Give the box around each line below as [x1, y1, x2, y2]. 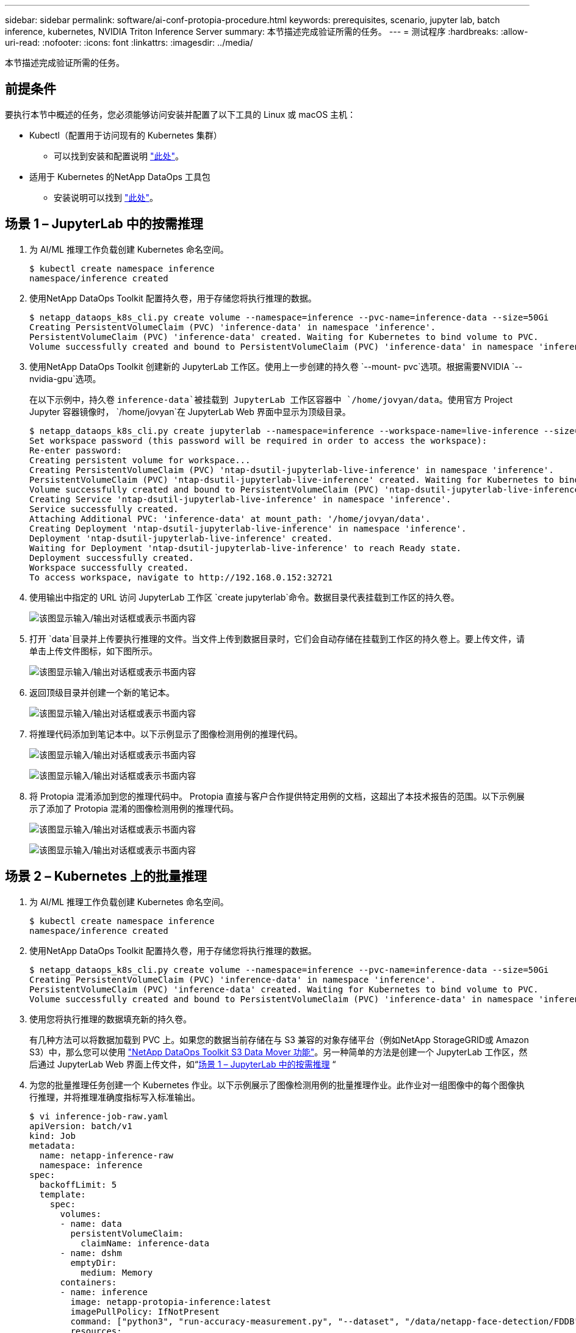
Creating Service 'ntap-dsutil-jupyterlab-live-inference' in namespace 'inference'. [29, 494, 452, 504]
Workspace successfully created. [29, 562, 189, 573]
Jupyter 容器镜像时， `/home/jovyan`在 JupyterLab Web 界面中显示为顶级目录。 [29, 406, 351, 417]
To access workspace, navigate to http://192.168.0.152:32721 [29, 572, 333, 582]
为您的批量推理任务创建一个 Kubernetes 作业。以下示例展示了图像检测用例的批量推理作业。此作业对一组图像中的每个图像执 [29, 1079, 525, 1090]
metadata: [29, 1140, 76, 1151]
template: [39, 1189, 86, 1199]
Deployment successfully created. [29, 552, 194, 563]
